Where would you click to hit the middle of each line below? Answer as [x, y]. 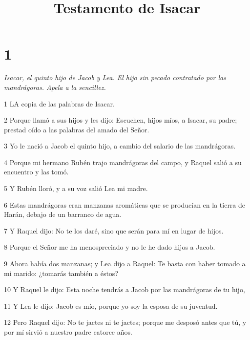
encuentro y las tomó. [36, 172]
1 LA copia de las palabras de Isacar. [59, 103]
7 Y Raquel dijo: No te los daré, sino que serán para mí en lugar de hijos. [114, 230]
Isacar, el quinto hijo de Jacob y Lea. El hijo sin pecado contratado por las [115, 77]
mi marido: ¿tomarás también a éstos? [61, 273]
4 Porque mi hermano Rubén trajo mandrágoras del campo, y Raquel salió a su [123, 162]
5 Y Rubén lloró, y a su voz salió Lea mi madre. [76, 188]
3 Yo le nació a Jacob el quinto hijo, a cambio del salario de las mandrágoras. [120, 146]
